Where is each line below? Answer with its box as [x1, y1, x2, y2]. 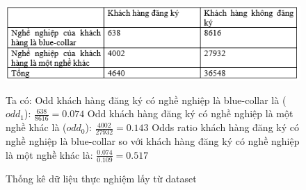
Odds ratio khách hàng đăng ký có [152, 120, 299, 135]
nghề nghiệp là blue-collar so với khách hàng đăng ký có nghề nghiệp [6, 134, 300, 148]
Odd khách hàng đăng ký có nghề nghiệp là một [87, 106, 293, 121]
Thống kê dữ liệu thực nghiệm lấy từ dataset [6, 171, 197, 185]
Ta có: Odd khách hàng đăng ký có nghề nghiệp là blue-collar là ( [6, 92, 287, 107]
